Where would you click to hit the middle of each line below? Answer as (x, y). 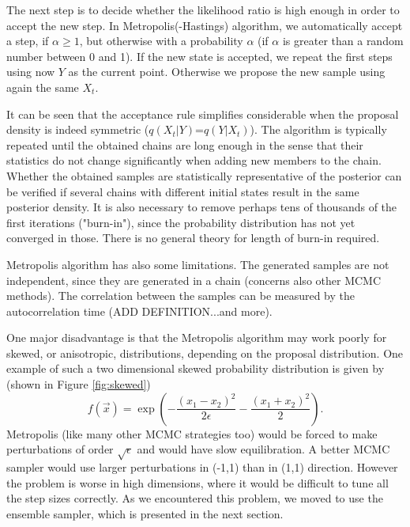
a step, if (28, 41)
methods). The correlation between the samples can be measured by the (181, 296)
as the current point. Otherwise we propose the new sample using (227, 72)
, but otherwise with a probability (161, 41)
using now (31, 72)
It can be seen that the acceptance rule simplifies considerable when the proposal (203, 114)
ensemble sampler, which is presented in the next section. (145, 513)
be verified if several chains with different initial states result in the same (183, 191)
